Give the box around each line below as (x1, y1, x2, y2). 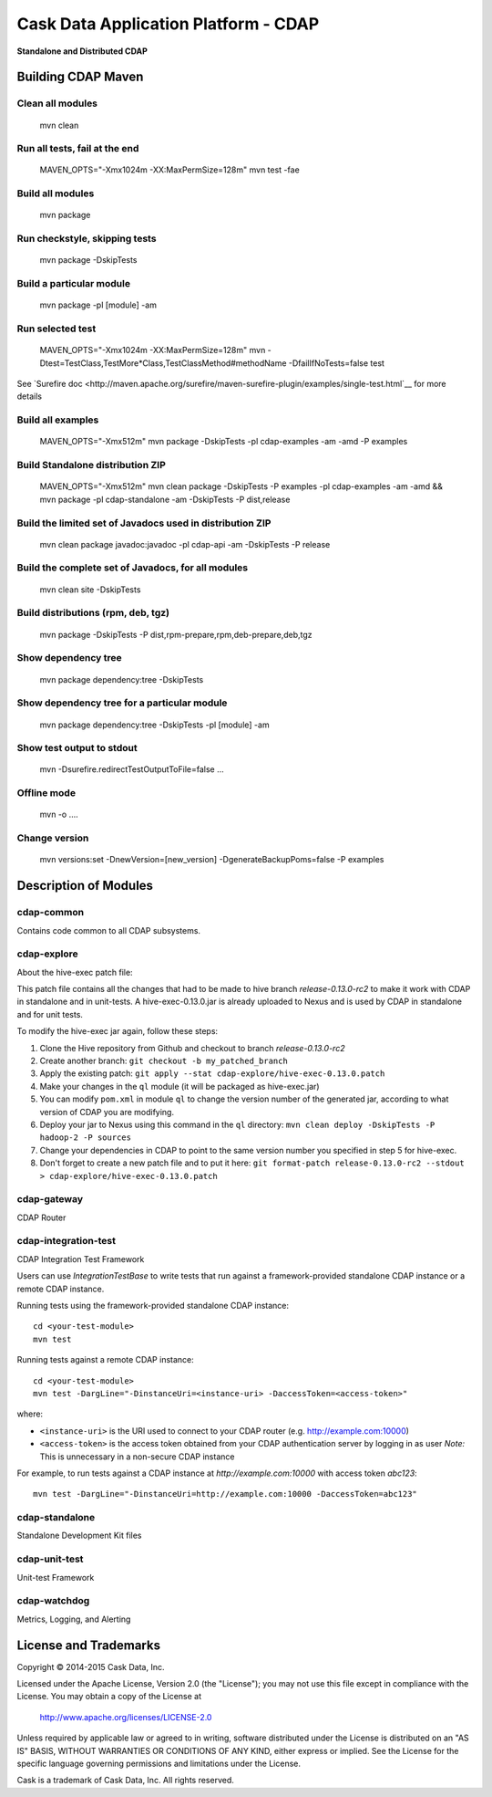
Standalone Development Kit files (16, 1530, 142, 1541)
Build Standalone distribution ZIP (16, 459, 166, 472)
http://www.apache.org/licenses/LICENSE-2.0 (39, 1711, 212, 1722)
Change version (16, 831, 89, 844)
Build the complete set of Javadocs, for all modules (16, 561, 249, 574)
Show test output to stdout (16, 742, 138, 755)
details (16, 391, 43, 402)
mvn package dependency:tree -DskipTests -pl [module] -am (39, 719, 270, 730)
